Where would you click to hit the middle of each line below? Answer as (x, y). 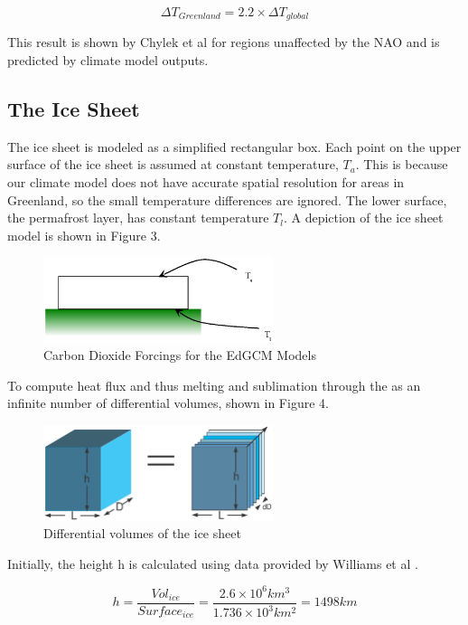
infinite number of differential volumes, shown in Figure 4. (168, 403)
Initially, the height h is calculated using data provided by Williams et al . (213, 563)
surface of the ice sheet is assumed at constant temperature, (173, 164)
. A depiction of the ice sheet (363, 218)
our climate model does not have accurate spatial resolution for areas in (206, 182)
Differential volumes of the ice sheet (142, 533)
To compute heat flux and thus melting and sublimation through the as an (214, 385)
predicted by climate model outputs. (108, 60)
